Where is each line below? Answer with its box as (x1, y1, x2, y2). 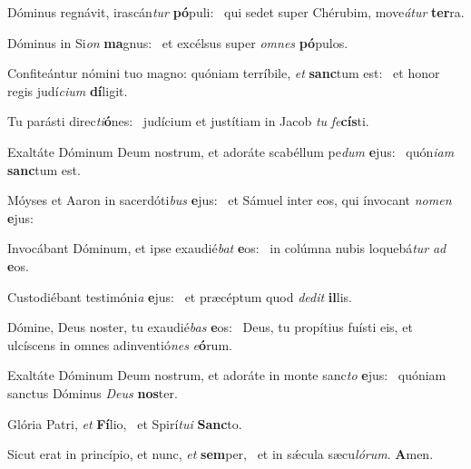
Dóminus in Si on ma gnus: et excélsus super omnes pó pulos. (7, 33, 348, 52)
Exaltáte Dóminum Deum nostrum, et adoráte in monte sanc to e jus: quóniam (7, 366, 446, 385)
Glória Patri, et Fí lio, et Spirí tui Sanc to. (7, 414, 242, 433)
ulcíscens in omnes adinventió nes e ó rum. (7, 335, 232, 354)
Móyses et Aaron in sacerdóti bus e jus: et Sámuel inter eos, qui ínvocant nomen (7, 191, 452, 210)
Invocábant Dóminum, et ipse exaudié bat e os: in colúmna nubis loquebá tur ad (7, 239, 446, 258)
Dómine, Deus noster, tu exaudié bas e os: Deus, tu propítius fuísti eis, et (7, 318, 413, 337)
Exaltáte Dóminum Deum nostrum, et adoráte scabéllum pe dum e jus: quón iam (7, 142, 455, 161)
